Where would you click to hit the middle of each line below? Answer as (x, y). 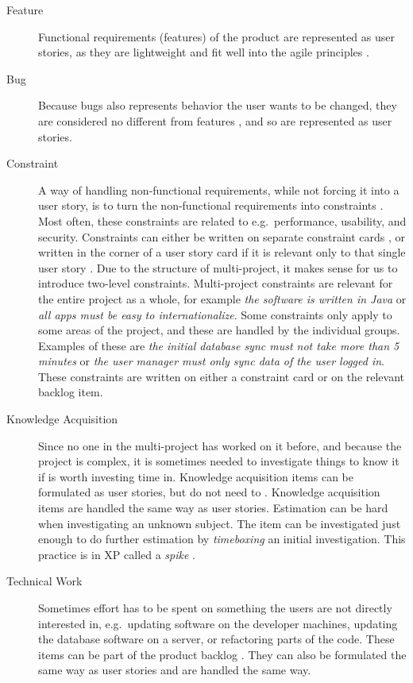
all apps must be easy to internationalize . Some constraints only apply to (215, 314)
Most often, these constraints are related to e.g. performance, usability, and (222, 220)
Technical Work (44, 581)
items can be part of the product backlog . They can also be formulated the (222, 654)
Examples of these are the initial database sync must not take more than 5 (219, 345)
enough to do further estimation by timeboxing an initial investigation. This (222, 539)
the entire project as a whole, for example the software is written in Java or (222, 298)
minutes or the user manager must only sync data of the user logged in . (211, 361)
